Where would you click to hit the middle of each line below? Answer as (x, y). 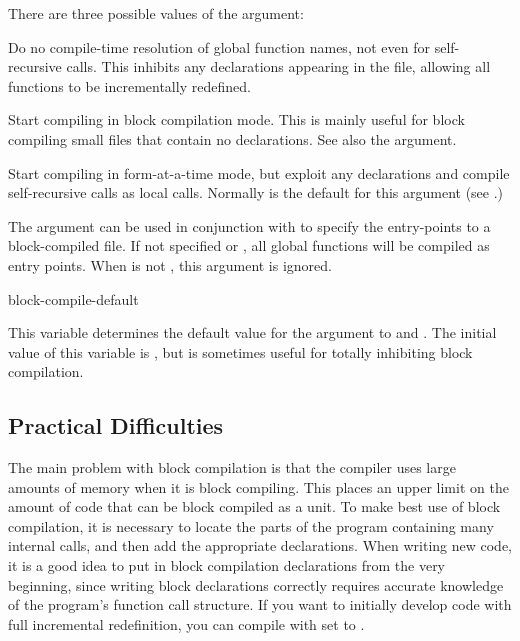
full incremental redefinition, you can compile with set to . (186, 623)
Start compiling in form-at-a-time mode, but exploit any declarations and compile (259, 172)
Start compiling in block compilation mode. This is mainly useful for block (236, 119)
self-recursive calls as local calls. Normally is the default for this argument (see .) (256, 192)
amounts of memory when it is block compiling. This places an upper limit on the (258, 486)
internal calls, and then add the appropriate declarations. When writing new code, (260, 545)
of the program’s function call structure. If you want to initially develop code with (260, 604)
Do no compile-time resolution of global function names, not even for (219, 46)
